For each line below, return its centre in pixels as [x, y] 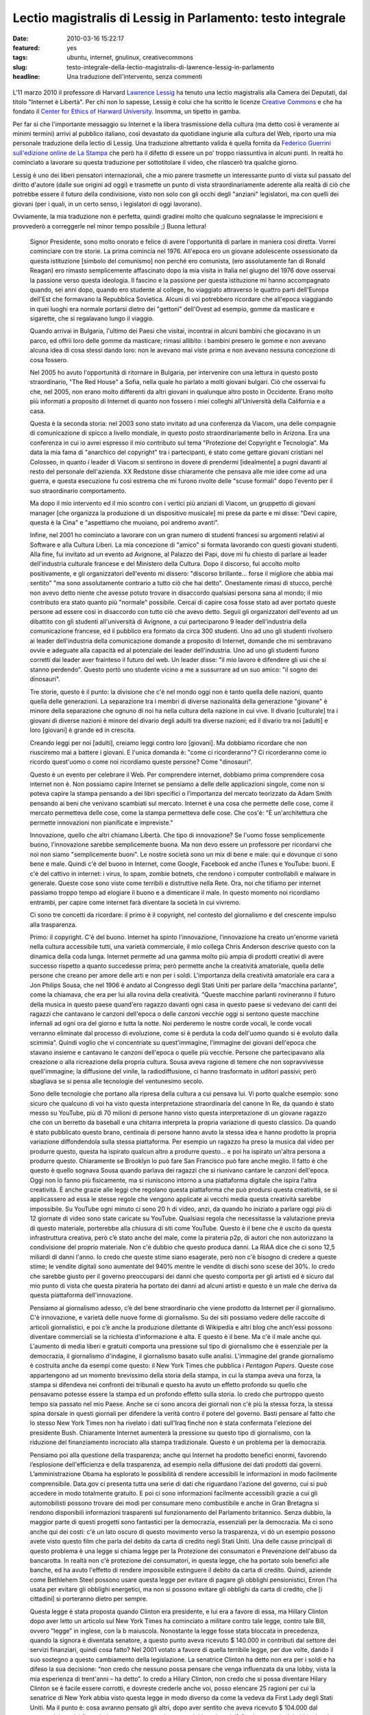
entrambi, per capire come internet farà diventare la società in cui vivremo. [135, 902]
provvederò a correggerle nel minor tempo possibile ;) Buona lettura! [110, 226]
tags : [20, 58]
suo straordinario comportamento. [78, 490]
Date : [21, 38]
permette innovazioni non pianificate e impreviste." [101, 823]
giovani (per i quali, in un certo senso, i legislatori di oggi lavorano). [107, 204]
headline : [26, 77]
